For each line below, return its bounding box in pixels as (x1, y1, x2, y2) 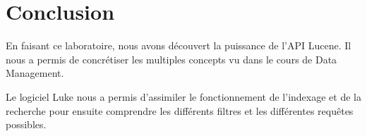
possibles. (6, 117, 47, 132)
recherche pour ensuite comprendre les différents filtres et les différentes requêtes (6, 103, 354, 118)
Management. (6, 66, 64, 80)
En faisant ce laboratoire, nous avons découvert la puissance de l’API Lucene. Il (6, 38, 351, 53)
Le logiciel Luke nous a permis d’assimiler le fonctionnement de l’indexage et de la (6, 89, 361, 104)
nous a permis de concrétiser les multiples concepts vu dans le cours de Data (6, 51, 337, 66)
